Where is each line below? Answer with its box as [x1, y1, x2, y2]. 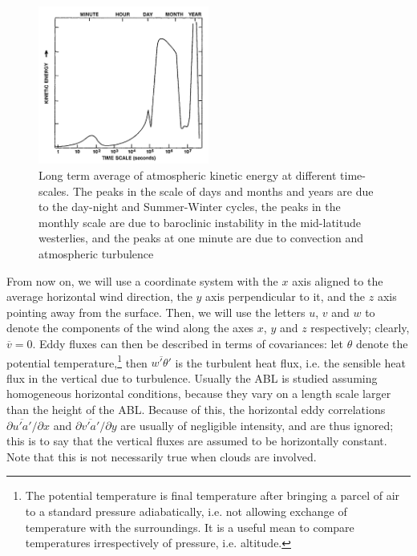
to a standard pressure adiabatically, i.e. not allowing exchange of [25, 502, 347, 519]
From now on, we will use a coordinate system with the [6, 272, 278, 289]
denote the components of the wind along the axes [6, 319, 254, 336]
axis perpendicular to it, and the [205, 288, 366, 305]
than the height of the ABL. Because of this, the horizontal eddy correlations [6, 401, 386, 418]
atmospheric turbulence [38, 246, 154, 262]
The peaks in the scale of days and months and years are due [72, 182, 374, 199]
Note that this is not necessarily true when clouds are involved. [6, 448, 317, 465]
